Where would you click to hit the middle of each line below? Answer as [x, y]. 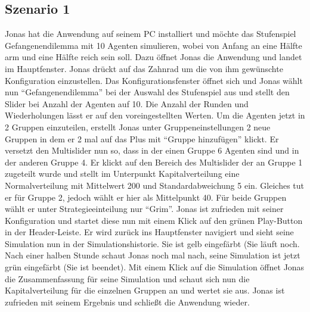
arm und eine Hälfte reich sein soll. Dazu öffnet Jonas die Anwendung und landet [154, 57]
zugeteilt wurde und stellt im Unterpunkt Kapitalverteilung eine [122, 174]
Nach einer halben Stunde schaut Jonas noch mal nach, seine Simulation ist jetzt [153, 255]
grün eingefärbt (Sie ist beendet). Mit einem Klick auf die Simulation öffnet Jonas [155, 267]
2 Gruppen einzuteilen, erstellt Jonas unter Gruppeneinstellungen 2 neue [138, 127]
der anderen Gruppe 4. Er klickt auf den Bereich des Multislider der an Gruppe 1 [154, 162]
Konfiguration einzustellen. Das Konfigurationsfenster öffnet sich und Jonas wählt [154, 80]
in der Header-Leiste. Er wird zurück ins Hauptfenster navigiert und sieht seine [149, 232]
